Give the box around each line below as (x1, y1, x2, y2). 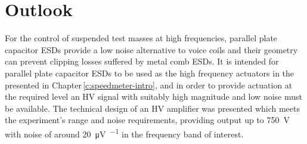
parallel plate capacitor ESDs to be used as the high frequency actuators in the (5, 66, 294, 79)
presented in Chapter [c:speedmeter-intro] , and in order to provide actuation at (5, 78, 293, 91)
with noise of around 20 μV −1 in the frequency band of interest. (5, 125, 244, 140)
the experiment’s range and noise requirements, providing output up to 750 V (5, 114, 290, 126)
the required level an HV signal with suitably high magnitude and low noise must (5, 90, 302, 103)
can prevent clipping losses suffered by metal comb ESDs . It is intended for (5, 55, 279, 68)
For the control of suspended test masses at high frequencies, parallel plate (5, 32, 278, 44)
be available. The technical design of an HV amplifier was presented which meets (5, 102, 300, 114)
